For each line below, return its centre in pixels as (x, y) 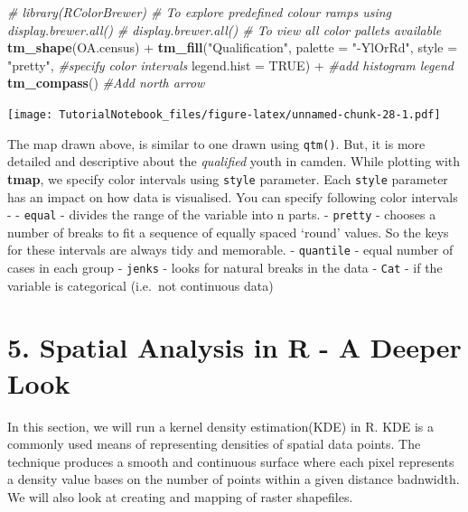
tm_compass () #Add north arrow (106, 83)
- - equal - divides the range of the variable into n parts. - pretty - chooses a (222, 214)
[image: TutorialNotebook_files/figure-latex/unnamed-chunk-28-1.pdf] (224, 114)
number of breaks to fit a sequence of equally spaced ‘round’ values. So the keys (228, 232)
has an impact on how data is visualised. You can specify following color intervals (233, 196)
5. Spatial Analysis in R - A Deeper (234, 347)
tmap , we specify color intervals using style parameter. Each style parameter (228, 178)
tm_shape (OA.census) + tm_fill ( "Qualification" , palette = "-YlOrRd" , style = (233, 47)
